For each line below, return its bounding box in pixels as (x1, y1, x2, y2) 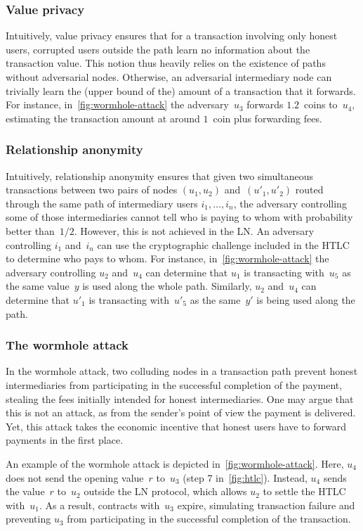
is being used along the (256, 292, 355, 307)
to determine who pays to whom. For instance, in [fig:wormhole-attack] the (6, 251, 329, 266)
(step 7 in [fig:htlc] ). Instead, (183, 470, 308, 485)
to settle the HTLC (263, 484, 346, 499)
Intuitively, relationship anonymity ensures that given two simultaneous (6, 168, 313, 183)
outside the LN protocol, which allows (84, 484, 247, 499)
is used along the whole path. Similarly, (82, 279, 252, 293)
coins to (304, 97, 338, 112)
